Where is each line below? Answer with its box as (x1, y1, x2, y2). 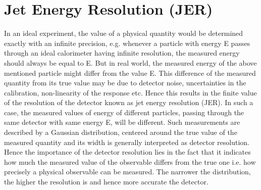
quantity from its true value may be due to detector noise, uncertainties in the (4, 77, 246, 88)
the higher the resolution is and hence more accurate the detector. (4, 176, 208, 187)
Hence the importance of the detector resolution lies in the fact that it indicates (4, 147, 251, 157)
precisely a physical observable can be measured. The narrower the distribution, (4, 166, 251, 177)
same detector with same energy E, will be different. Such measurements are (4, 117, 240, 127)
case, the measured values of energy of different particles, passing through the (4, 107, 244, 117)
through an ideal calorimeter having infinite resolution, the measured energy (4, 47, 240, 58)
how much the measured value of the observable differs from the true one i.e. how (4, 156, 256, 167)
